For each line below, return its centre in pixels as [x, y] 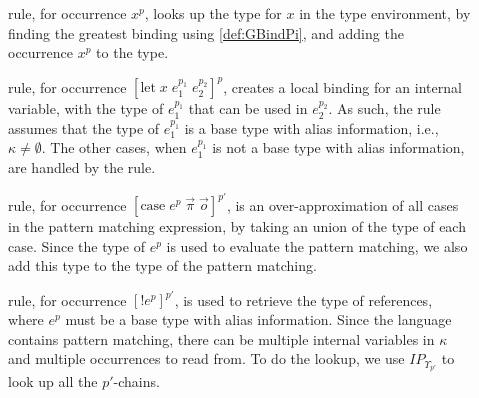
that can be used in [248, 108]
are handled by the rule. [82, 167]
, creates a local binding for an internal [342, 86]
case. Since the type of [76, 245]
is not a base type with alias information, [338, 147]
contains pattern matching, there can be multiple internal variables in [221, 338]
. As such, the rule [384, 108]
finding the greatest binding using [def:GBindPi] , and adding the [206, 32]
